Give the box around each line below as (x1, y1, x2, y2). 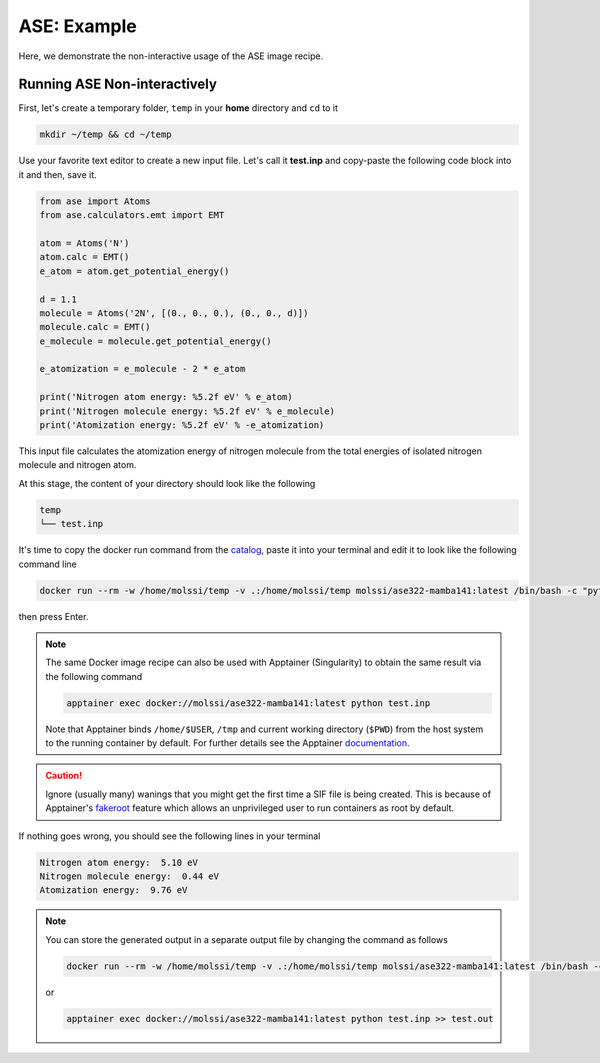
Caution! (45, 770, 83, 782)
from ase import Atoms (39, 195, 151, 207)
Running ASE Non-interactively (18, 76, 217, 93)
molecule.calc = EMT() (39, 321, 151, 333)
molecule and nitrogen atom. (18, 459, 137, 471)
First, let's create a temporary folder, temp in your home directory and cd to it (18, 102, 339, 114)
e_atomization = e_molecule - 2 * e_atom (39, 363, 246, 375)
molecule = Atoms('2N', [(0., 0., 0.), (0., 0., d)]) (39, 307, 309, 319)
